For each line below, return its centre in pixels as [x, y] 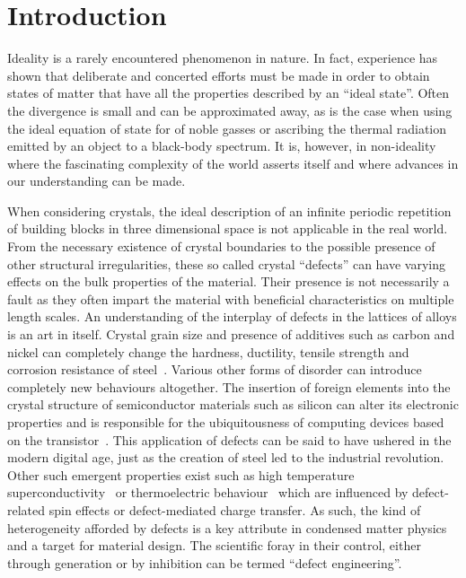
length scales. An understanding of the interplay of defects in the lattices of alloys [232, 316]
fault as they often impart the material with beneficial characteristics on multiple [231, 298]
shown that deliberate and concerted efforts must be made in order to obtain [219, 75]
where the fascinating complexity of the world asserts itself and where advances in [233, 163]
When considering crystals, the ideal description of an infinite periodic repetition [229, 210]
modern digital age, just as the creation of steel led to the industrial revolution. [226, 457]
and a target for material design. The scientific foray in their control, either [214, 545]
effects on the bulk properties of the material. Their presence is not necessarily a [229, 281]
